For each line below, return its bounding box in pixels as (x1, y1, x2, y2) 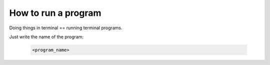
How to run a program (9, 7, 101, 18)
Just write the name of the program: (9, 34, 83, 40)
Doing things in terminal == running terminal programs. (9, 25, 122, 31)
